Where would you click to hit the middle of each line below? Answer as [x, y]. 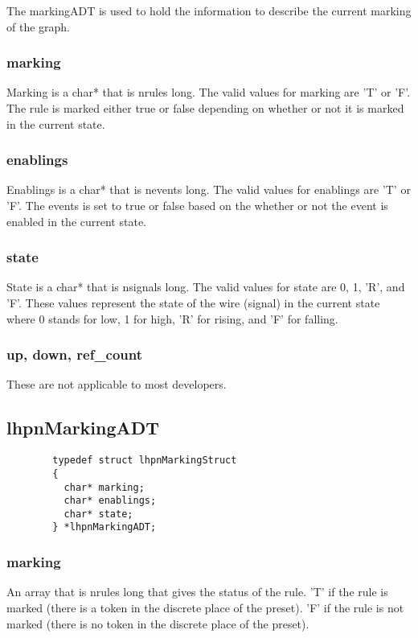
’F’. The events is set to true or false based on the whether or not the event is [197, 205]
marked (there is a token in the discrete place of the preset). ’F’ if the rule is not [205, 607]
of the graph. [39, 26]
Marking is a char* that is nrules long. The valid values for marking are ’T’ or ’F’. [209, 92]
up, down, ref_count [75, 354]
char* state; [98, 514]
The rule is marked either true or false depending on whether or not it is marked [205, 108]
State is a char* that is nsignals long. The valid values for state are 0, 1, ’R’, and [206, 287]
